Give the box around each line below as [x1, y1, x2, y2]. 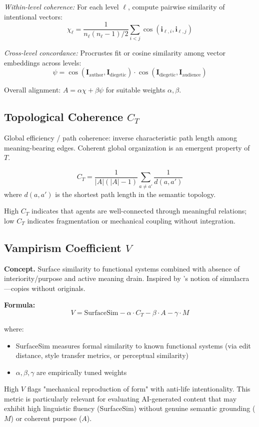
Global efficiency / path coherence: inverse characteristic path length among [4, 132, 237, 142]
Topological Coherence [4, 109, 123, 124]
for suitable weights [105, 84, 165, 95]
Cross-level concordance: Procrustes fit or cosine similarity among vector [4, 47, 225, 57]
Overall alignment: [4, 84, 61, 95]
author [89, 72, 103, 77]
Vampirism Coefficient [4, 239, 121, 255]
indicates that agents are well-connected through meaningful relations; [31, 205, 247, 216]
